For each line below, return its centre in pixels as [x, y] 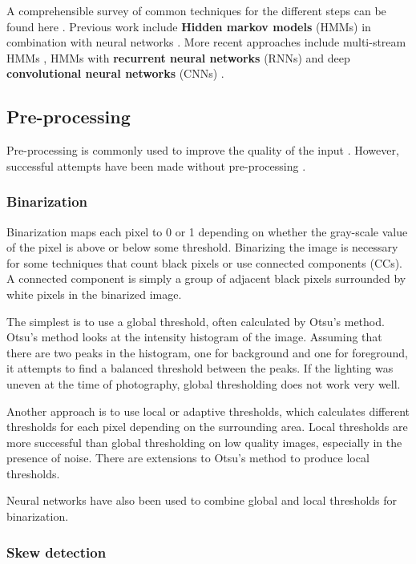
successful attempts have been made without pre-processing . [156, 165]
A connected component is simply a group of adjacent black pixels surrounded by [206, 278]
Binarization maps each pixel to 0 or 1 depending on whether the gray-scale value [207, 231]
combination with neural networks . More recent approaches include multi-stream [206, 42]
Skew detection [57, 552]
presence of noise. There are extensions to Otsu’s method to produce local [188, 458]
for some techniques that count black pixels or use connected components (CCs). [204, 262]
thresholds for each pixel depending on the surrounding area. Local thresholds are [207, 427]
